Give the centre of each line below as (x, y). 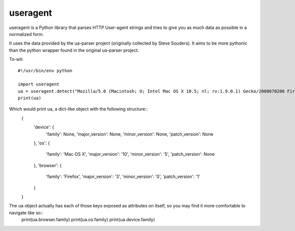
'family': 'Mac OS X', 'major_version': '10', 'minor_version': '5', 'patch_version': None (130, 154)
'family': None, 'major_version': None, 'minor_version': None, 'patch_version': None (130, 134)
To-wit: (16, 59)
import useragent (39, 84)
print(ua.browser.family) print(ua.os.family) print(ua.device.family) (88, 220)
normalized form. (27, 34)
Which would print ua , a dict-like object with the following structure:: (78, 109)
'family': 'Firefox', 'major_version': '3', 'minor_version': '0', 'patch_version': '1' (123, 176)
